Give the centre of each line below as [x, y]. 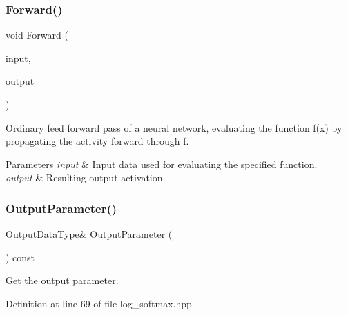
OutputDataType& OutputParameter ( [89, 234]
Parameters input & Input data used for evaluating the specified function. [162, 164]
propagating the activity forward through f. [97, 141]
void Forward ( [37, 35]
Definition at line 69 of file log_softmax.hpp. [100, 303]
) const [20, 257]
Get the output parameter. [62, 280]
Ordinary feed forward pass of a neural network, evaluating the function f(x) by [174, 127]
